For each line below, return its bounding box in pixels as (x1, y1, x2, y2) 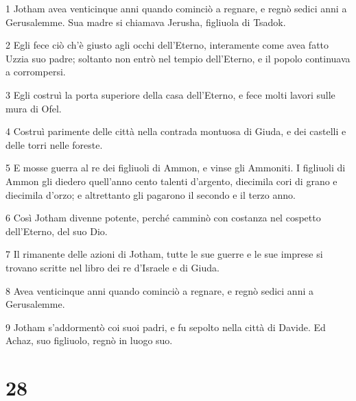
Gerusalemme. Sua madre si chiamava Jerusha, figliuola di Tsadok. (5, 14, 286, 29)
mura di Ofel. (5, 101, 62, 115)
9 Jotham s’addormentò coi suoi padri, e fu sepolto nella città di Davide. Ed (5, 319, 326, 334)
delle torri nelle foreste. (5, 137, 103, 151)
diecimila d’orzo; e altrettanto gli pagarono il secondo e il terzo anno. (5, 187, 296, 202)
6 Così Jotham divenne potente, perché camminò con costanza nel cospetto (5, 210, 321, 225)
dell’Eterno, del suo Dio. (5, 223, 108, 238)
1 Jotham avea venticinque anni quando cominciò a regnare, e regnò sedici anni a (5, 1, 347, 15)
